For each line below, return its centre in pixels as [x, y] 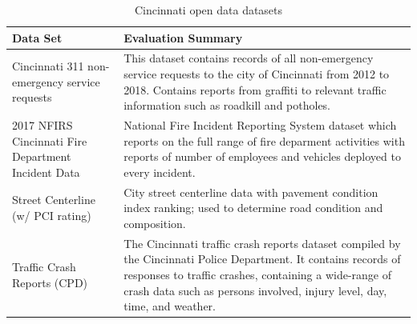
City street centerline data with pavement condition [251, 192]
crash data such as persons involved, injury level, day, [255, 290]
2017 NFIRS [43, 125]
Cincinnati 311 [48, 66]
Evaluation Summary [183, 37]
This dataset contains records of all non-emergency [249, 58]
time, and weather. [170, 306]
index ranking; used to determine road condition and [253, 208]
